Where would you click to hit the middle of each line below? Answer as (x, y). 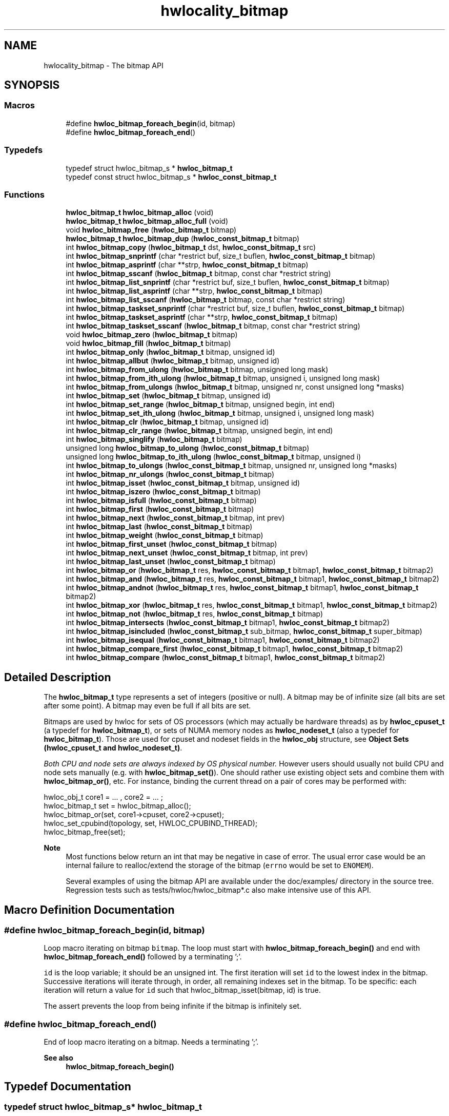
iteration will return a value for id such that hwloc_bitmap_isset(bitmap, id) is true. (182, 990)
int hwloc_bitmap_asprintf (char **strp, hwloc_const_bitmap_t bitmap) (187, 265)
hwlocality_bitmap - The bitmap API (104, 65)
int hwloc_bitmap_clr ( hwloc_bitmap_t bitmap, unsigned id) (167, 422)
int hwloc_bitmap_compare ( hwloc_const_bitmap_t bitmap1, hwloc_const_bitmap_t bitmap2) (226, 658)
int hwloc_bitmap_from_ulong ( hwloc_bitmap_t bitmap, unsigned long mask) (197, 370)
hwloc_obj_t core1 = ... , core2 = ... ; (104, 797)
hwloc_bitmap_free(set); (85, 832)
